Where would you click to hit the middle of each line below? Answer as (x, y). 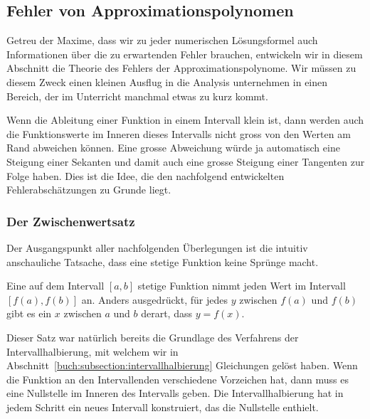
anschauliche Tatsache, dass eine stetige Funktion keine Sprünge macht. (163, 261)
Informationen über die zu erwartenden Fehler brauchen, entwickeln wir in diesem (185, 54)
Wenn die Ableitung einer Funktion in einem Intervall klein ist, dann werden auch (185, 120)
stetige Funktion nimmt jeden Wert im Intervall (242, 286)
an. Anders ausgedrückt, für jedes (154, 299)
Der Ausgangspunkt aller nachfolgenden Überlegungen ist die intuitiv (157, 247)
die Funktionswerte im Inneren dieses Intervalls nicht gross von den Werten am (179, 133)
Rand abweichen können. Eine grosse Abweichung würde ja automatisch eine (173, 148)
